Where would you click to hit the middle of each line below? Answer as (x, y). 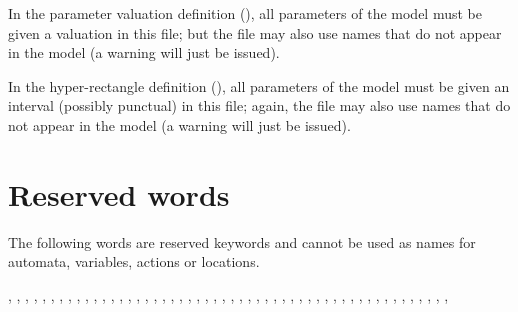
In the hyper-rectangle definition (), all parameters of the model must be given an (259, 85)
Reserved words (119, 193)
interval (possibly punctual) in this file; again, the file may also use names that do (259, 105)
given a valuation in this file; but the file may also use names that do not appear (255, 32)
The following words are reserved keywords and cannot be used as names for (242, 241)
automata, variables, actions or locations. (134, 261)
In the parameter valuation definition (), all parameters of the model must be (245, 13)
